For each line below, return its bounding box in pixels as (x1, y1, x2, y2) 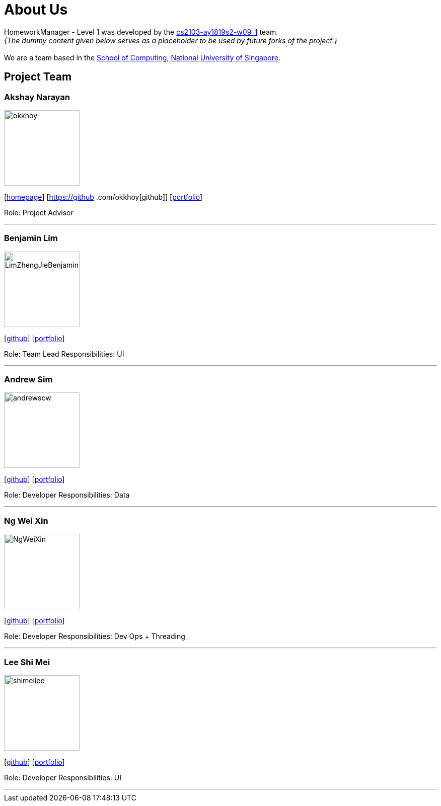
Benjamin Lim (4, 233, 58, 244)
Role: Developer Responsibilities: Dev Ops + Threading (4, 632, 185, 641)
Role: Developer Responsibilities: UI (4, 773, 121, 782)
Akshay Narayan (4, 92, 70, 102)
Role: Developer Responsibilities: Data (4, 491, 130, 500)
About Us (4, 1, 68, 18)
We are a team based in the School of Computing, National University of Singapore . (4, 53, 281, 62)
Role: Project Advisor (4, 208, 73, 217)
